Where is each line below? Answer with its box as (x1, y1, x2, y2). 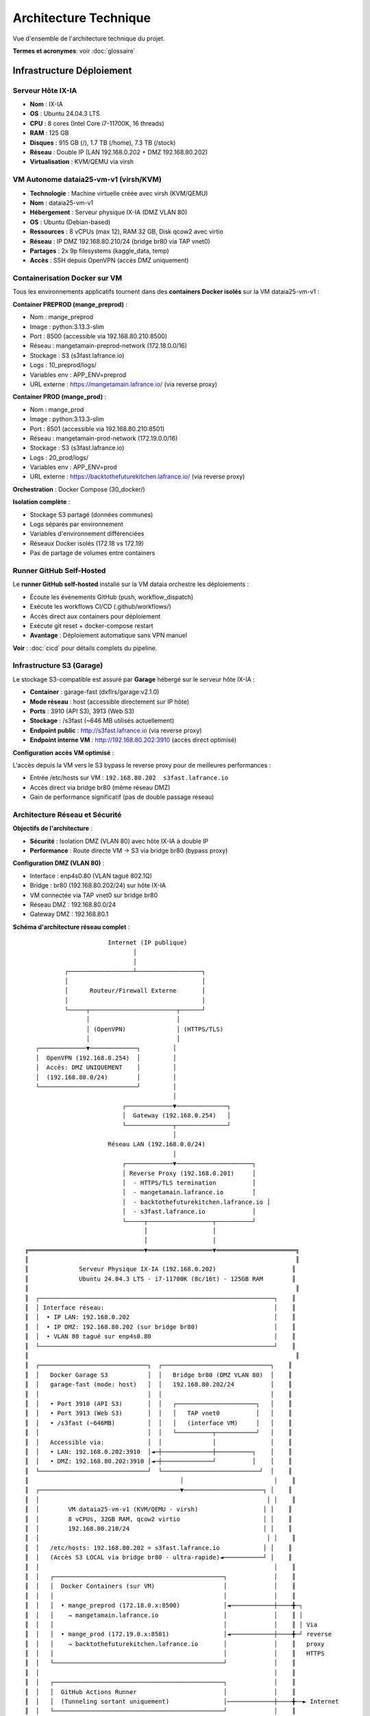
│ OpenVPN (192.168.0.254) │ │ (35, 1054, 177, 1062)
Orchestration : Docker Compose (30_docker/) (12, 485, 145, 494)
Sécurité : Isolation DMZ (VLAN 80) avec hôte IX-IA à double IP (29, 837, 209, 845)
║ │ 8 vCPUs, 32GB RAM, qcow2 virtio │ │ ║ (25, 1515, 293, 1523)
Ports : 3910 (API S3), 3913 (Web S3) (29, 707, 135, 715)
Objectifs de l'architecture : (12, 824, 92, 833)
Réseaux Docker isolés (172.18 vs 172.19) (29, 539, 144, 547)
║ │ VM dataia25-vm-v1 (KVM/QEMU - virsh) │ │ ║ (25, 1505, 293, 1514)
